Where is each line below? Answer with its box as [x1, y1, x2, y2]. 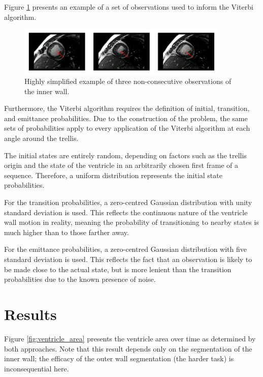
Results [4, 303, 57, 324]
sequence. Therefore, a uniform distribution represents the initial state [4, 169, 222, 180]
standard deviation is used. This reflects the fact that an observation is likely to [4, 254, 252, 264]
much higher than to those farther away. [4, 226, 129, 237]
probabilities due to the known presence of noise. [4, 274, 156, 284]
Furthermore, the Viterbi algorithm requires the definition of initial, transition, [4, 103, 250, 113]
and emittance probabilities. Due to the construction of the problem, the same [4, 112, 248, 123]
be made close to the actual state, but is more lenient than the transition [4, 264, 232, 274]
